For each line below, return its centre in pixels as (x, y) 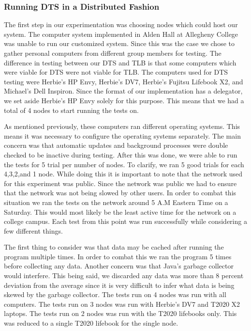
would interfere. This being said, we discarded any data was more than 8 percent (124, 276)
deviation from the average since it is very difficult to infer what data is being (119, 285)
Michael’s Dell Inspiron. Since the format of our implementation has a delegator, (123, 91)
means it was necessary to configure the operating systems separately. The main (122, 135)
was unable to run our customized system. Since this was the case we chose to (119, 43)
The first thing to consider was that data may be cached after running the (114, 247)
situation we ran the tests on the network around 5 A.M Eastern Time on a (116, 202)
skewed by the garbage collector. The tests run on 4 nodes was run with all (115, 294)
